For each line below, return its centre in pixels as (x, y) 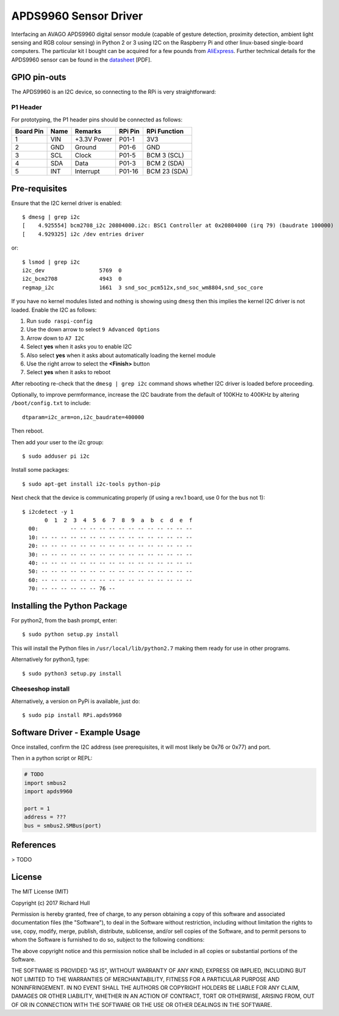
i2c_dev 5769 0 (72, 271)
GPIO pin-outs (39, 77)
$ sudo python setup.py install (70, 634)
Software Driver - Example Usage (76, 732)
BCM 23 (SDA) (167, 171)
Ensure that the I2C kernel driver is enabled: (66, 203)
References (34, 845)
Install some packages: (40, 470)
